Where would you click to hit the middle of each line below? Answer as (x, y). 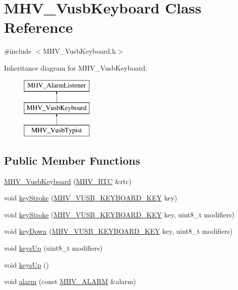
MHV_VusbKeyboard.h (79, 51)
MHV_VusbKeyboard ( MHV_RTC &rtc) (68, 181)
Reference (39, 27)
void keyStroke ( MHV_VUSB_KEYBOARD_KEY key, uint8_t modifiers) (119, 214)
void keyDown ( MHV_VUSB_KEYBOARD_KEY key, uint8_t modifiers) (119, 231)
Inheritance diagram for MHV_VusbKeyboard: (76, 67)
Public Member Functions (72, 160)
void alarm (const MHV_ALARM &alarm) (70, 281)
